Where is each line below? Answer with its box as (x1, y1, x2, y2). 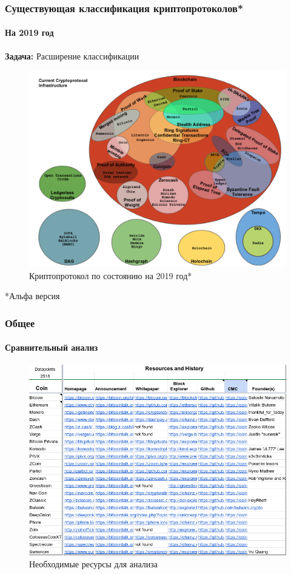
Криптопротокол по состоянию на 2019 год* (29, 269, 192, 282)
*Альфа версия (5, 289, 60, 302)
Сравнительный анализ (5, 341, 98, 354)
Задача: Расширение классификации (5, 49, 139, 62)
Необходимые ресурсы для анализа (29, 557, 158, 570)
